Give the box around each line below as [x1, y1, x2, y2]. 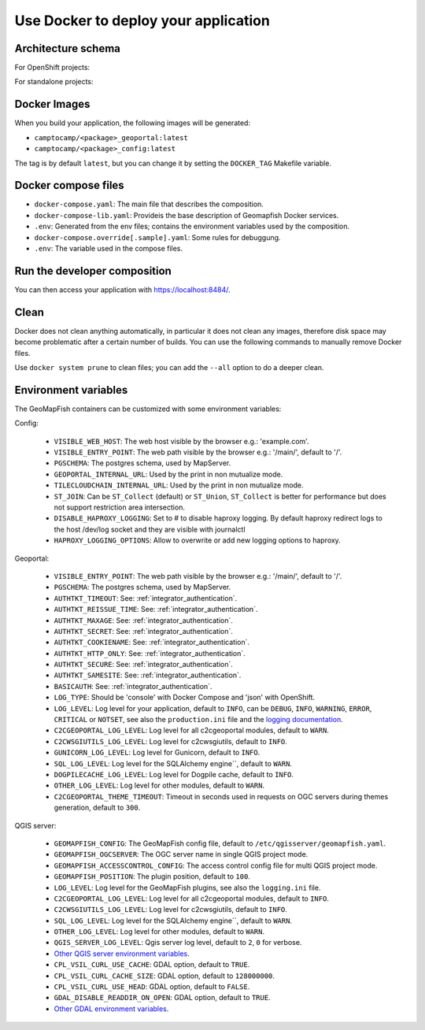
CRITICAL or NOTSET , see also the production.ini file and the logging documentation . [54, 715, 344, 724]
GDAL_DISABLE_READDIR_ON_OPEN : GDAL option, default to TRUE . [54, 993, 271, 1002]
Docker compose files [14, 179, 125, 192]
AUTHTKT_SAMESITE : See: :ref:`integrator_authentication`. [54, 670, 242, 680]
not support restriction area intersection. [54, 502, 185, 512]
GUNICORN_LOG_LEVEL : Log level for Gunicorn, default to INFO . [54, 748, 261, 758]
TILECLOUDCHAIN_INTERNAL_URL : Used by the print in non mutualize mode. [54, 480, 304, 490]
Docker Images [14, 98, 91, 111]
